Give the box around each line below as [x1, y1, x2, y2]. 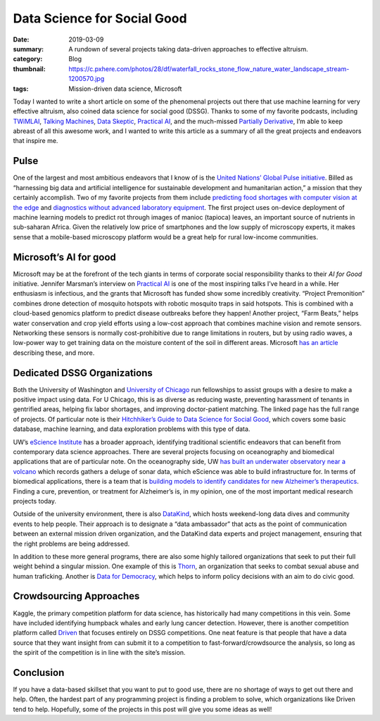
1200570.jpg [68, 75, 105, 83]
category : [13, 55, 43, 63]
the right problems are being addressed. [13, 539, 130, 548]
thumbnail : [13, 64, 46, 73]
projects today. [13, 496, 56, 505]
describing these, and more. [13, 349, 95, 357]
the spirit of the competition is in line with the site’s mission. [13, 648, 186, 657]
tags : [13, 84, 29, 93]
